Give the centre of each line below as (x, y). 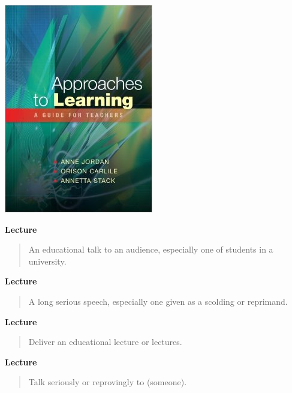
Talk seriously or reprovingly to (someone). (108, 382)
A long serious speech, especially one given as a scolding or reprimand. (158, 301)
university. (47, 261)
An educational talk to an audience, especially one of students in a (151, 249)
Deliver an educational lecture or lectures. (105, 342)
